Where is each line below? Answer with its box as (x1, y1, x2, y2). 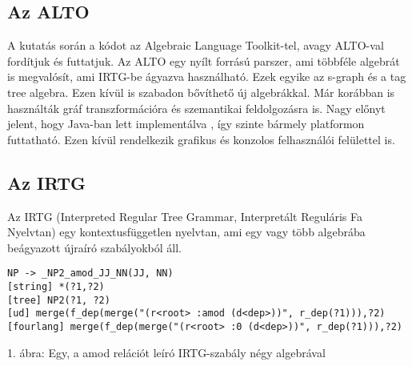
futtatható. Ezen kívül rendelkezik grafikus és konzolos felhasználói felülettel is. (7, 131, 395, 147)
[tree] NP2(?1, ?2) (7, 294, 110, 306)
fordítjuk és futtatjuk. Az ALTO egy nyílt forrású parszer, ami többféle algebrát (7, 52, 400, 69)
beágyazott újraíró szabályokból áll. (7, 239, 182, 255)
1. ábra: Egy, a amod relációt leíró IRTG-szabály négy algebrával (7, 344, 326, 360)
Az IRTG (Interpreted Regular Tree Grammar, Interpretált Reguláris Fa (7, 207, 362, 224)
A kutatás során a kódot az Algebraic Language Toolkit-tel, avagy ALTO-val (7, 37, 384, 54)
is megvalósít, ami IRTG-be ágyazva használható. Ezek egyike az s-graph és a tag (7, 68, 406, 85)
